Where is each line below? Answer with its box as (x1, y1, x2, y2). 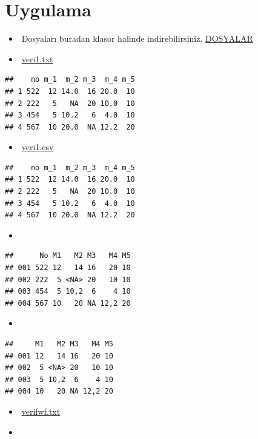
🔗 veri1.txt (19, 52, 53, 65)
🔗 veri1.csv (19, 140, 54, 153)
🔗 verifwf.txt (19, 404, 61, 417)
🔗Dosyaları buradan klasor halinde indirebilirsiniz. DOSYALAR (19, 32, 253, 45)
